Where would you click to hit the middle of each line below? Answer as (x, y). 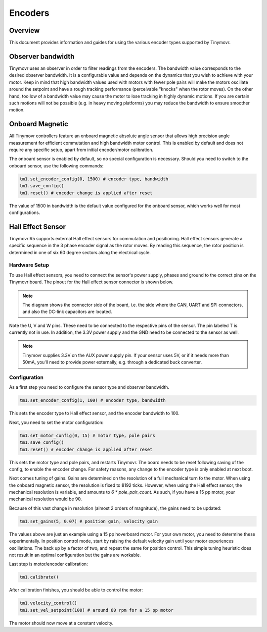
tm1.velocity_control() (48, 603)
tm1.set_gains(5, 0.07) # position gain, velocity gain (89, 521)
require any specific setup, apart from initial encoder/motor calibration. (81, 150)
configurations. (25, 212)
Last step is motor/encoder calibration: (49, 564)
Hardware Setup (29, 265)
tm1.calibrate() (39, 577)
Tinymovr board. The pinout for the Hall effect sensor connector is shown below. (91, 282)
